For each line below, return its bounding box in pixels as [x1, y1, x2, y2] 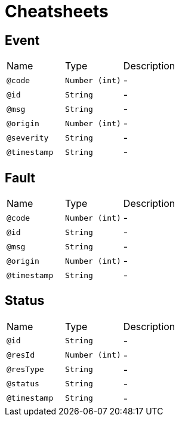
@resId [7, 350, 35, 360]
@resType [7, 365, 44, 374]
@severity [7, 133, 49, 142]
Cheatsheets [5, 1, 109, 22]
